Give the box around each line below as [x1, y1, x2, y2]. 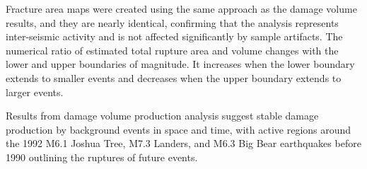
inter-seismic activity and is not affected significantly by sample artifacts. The [6, 29, 343, 44]
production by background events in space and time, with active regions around [6, 122, 351, 136]
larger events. [6, 84, 64, 99]
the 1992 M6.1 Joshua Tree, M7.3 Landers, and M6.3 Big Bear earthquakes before [6, 136, 361, 151]
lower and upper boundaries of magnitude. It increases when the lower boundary [6, 57, 355, 71]
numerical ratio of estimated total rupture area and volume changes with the [6, 42, 339, 57]
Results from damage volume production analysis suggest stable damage [6, 108, 319, 123]
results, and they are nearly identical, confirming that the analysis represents [6, 15, 339, 30]
